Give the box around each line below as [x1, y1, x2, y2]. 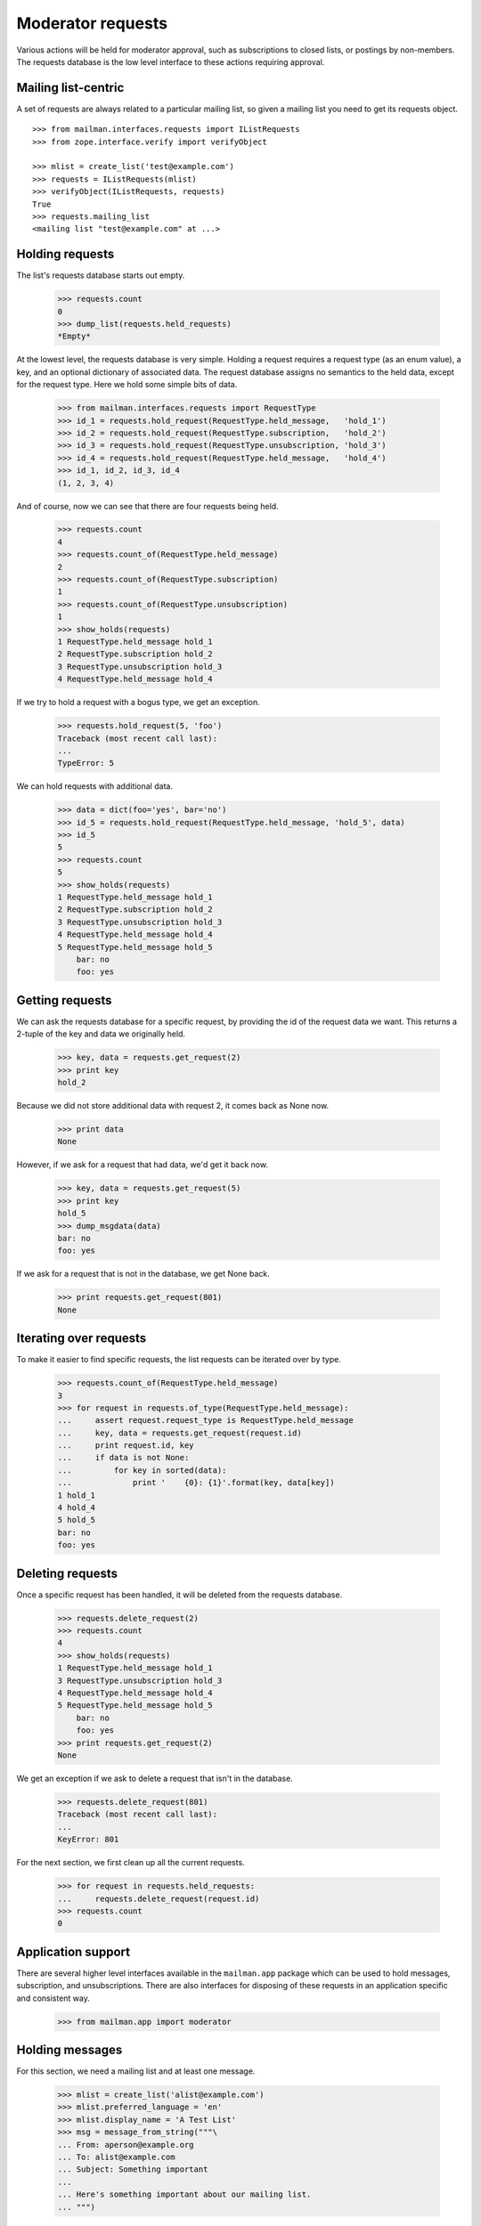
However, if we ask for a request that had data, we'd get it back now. [16, 1159, 269, 1170]
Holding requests [16, 247, 115, 262]
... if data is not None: [57, 1452, 190, 1463]
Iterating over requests [16, 1331, 147, 1346]
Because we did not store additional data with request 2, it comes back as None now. [16, 1101, 330, 1110]
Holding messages [16, 2042, 123, 2057]
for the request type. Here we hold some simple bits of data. [16, 379, 238, 390]
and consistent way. [16, 1993, 91, 2003]
